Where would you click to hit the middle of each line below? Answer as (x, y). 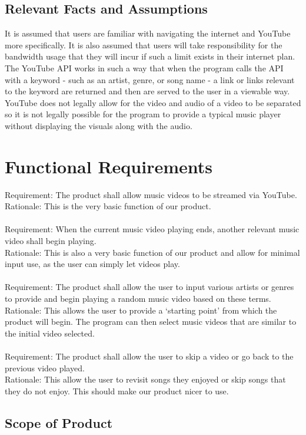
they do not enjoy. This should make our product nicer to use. (117, 390)
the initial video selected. (50, 333)
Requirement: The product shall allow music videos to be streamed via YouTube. (151, 194)
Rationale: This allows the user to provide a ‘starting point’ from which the (141, 310)
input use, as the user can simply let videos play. (92, 264)
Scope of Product (59, 422)
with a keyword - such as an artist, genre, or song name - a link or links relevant (150, 79)
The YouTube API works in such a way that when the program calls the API (144, 67)
